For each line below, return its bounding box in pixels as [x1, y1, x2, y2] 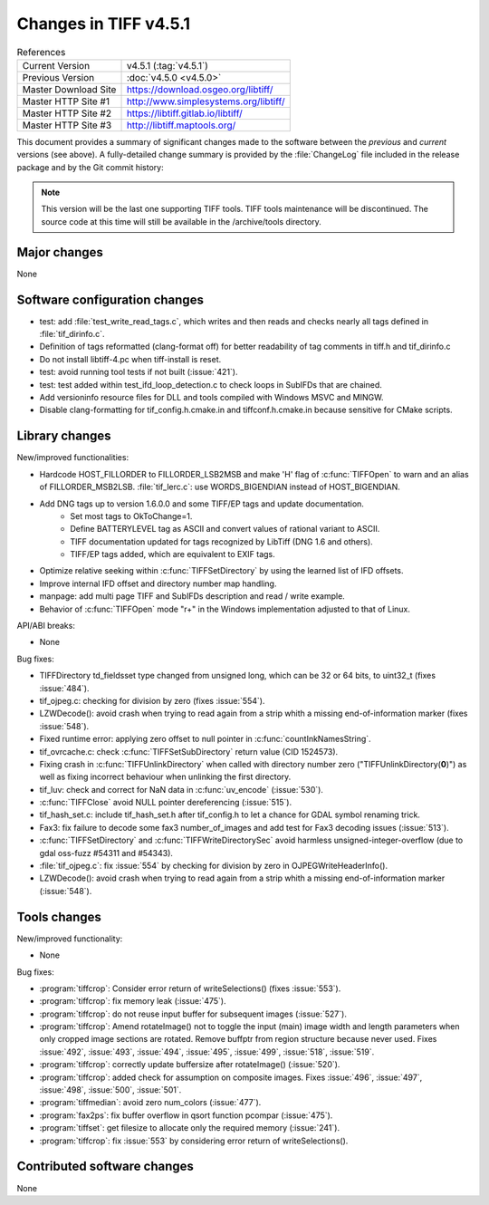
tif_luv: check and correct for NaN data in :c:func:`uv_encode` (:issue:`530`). [39, 784, 323, 795]
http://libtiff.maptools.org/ [126, 119, 236, 131]
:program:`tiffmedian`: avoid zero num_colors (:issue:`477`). [39, 1097, 262, 1108]
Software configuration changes [16, 292, 204, 307]
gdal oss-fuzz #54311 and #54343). [39, 847, 174, 858]
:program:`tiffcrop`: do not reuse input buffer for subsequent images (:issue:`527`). [39, 1008, 348, 1019]
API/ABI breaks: [16, 621, 76, 631]
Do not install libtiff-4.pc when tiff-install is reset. [39, 353, 222, 364]
